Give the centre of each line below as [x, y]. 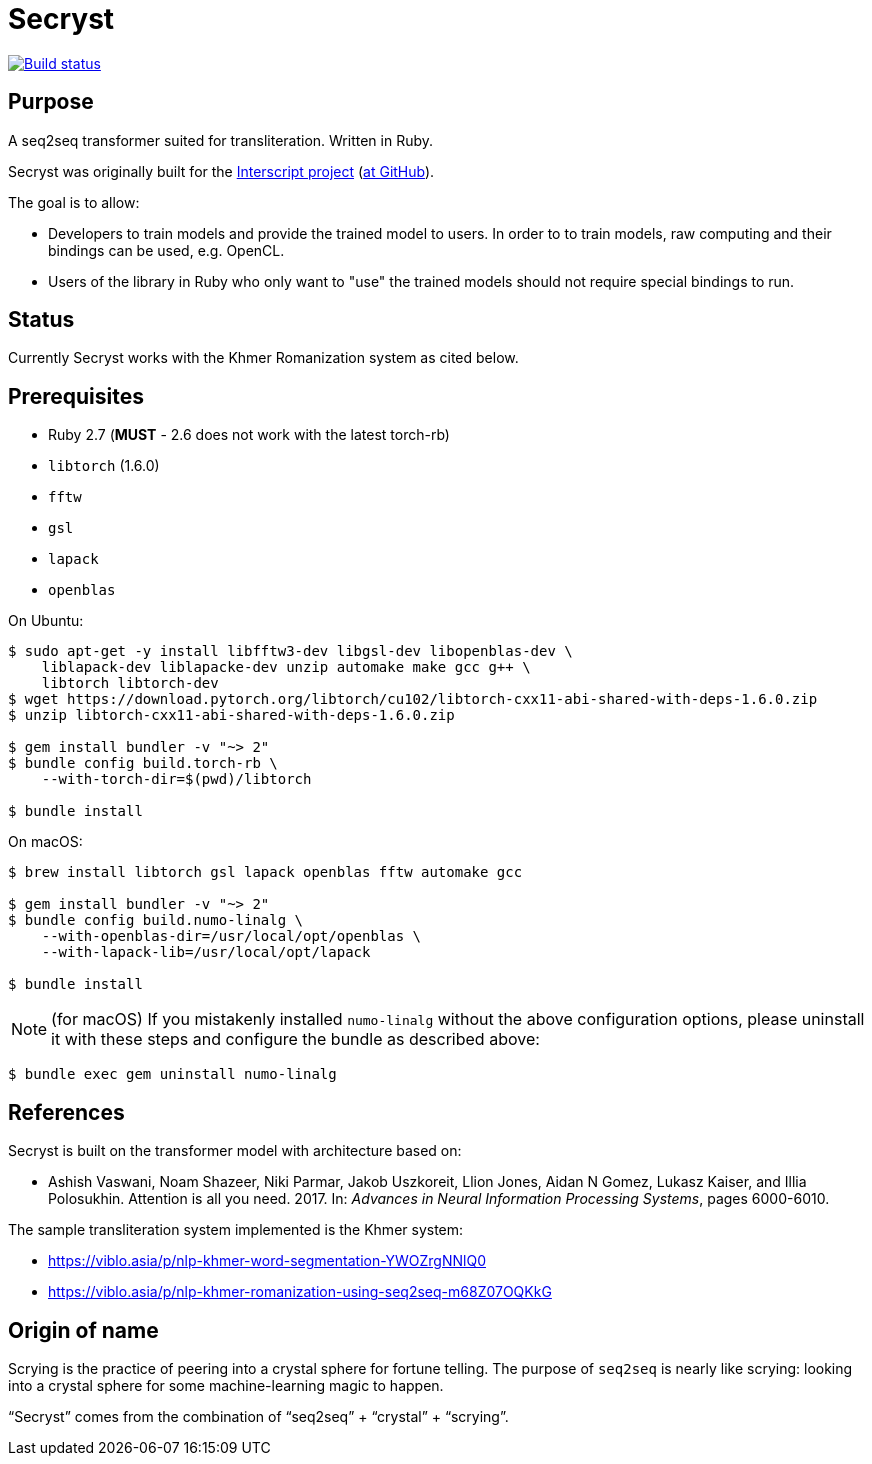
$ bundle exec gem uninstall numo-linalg [172, 1074]
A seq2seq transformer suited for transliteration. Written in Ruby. [221, 140]
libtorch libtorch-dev [130, 683]
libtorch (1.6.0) [104, 466]
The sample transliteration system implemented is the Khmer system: [236, 1230]
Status [41, 320]
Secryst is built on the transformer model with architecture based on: [235, 1151]
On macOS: [45, 842]
